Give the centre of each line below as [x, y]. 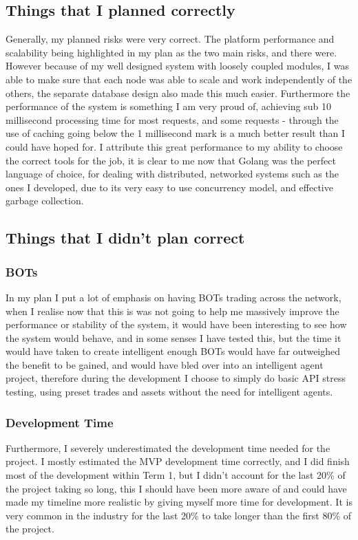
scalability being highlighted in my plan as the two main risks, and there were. [171, 52]
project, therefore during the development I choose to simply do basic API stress [176, 378]
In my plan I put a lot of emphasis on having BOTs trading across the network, [173, 297]
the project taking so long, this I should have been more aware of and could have [176, 488]
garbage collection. [45, 201]
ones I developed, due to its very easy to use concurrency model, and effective [169, 187]
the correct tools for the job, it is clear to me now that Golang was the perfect [171, 160]
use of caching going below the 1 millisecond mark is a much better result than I [176, 133]
